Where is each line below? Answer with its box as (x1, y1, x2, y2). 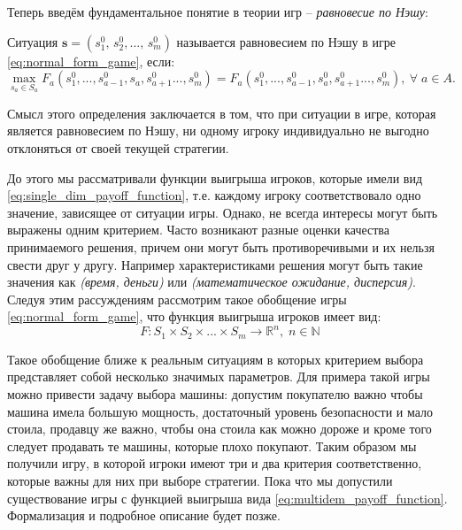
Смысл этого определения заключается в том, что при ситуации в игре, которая (7, 104, 436, 122)
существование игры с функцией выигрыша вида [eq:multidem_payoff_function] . (7, 488, 448, 507)
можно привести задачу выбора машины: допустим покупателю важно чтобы (7, 385, 423, 403)
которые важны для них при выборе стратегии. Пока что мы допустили (7, 472, 393, 490)
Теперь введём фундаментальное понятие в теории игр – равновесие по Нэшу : (7, 3, 428, 20)
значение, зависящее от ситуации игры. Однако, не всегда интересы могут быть (7, 203, 438, 221)
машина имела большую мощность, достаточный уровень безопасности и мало (7, 402, 434, 420)
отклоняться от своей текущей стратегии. (7, 139, 229, 157)
